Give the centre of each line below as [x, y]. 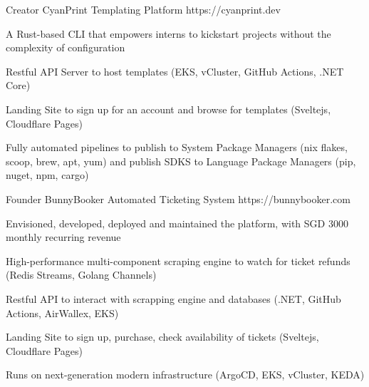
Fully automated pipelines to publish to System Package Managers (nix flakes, [177, 147]
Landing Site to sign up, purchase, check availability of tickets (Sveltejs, [162, 337]
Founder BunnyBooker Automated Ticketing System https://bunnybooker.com [178, 198]
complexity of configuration [66, 47]
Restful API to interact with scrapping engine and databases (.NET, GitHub [173, 298]
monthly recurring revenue [63, 237]
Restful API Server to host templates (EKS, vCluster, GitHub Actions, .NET [175, 71]
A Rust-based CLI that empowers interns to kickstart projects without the [168, 33]
